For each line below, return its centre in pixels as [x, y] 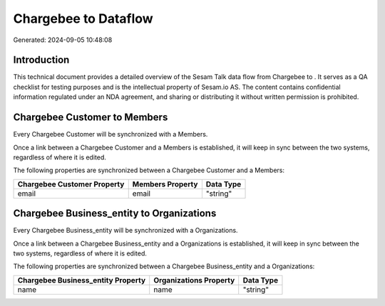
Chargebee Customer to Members [91, 117]
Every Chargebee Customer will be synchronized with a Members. [111, 134]
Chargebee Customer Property [71, 184]
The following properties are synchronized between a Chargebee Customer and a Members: [149, 170]
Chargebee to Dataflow [83, 19]
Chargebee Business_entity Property [82, 280]
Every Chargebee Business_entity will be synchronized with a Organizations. [125, 231]
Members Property [165, 184]
